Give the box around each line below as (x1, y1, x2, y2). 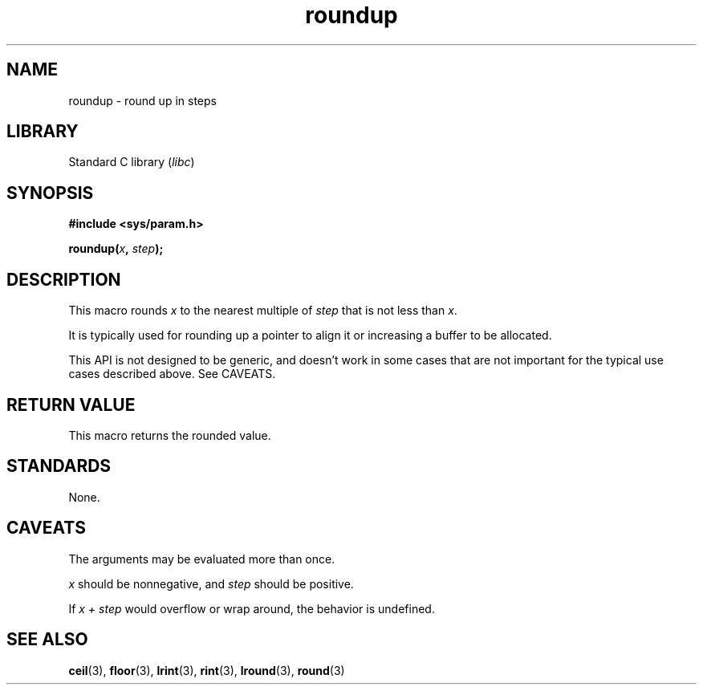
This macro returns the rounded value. (68, 428, 271, 442)
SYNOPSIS (6, 182, 94, 203)
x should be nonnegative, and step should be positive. (68, 576, 354, 591)
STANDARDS (6, 456, 112, 477)
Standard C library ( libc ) (68, 155, 195, 169)
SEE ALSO (6, 629, 88, 650)
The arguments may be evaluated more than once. (68, 551, 335, 566)
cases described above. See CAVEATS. (68, 367, 276, 381)
